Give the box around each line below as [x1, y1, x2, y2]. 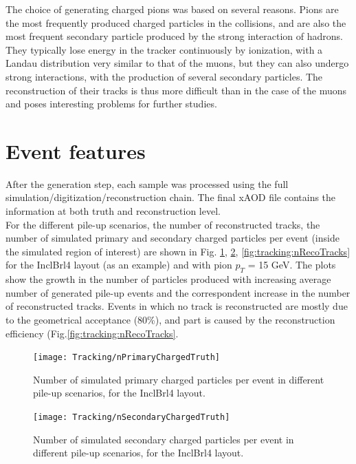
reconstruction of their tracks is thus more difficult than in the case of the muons [5, 83, 347, 97]
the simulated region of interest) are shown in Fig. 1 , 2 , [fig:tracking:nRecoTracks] [5, 244, 351, 258]
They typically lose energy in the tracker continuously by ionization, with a [5, 42, 323, 56]
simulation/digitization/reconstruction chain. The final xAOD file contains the [5, 190, 336, 204]
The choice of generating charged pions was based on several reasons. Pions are [5, 2, 339, 16]
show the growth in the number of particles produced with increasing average [5, 272, 331, 286]
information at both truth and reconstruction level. [5, 204, 221, 218]
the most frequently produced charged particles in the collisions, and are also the [5, 15, 346, 30]
